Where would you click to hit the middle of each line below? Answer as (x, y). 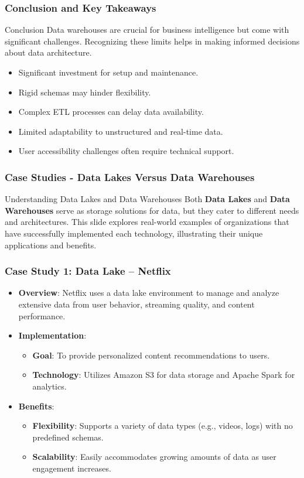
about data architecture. (48, 52)
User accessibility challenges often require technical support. (126, 151)
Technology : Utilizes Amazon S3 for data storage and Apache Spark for (164, 375)
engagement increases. (72, 468)
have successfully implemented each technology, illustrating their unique (134, 233)
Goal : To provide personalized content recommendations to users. (151, 355)
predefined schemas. (68, 437)
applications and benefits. (51, 245)
